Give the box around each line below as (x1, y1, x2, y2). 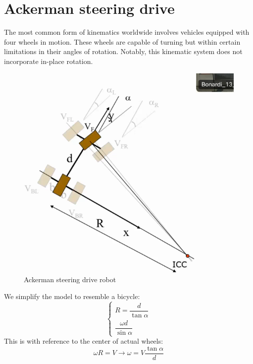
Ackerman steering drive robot (24, 274, 116, 285)
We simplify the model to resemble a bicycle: (4, 291, 140, 301)
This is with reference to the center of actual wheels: (4, 336, 163, 346)
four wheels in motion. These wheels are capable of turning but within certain (4, 36, 241, 47)
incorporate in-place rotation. (4, 56, 93, 66)
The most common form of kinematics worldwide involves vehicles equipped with (4, 27, 250, 37)
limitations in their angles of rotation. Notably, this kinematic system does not (4, 46, 243, 57)
